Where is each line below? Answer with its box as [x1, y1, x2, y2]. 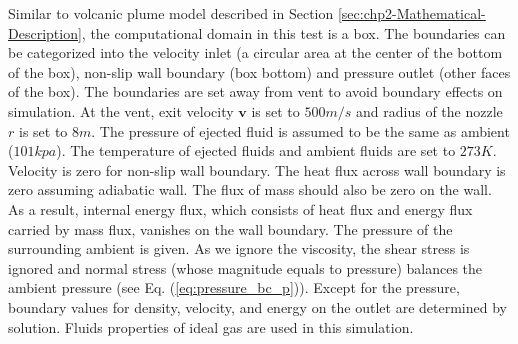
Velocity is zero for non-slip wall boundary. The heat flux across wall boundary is [8, 159, 506, 180]
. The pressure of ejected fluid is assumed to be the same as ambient [91, 120, 510, 141]
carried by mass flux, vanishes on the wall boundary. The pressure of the [8, 218, 453, 239]
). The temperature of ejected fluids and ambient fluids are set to [56, 140, 456, 161]
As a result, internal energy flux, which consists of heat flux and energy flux [8, 198, 473, 219]
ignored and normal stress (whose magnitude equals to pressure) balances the [8, 257, 483, 278]
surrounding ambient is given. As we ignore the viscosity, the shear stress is [8, 238, 470, 259]
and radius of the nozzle [356, 100, 503, 121]
